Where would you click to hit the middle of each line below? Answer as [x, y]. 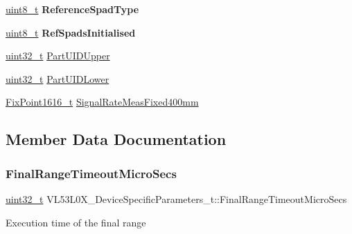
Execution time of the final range [76, 222]
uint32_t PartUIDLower [58, 78]
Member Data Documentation [116, 139]
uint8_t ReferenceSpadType [72, 9]
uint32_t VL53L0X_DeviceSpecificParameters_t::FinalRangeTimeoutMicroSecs [176, 198]
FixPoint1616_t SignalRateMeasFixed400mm [102, 102]
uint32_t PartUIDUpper [58, 56]
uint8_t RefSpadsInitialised [71, 32]
